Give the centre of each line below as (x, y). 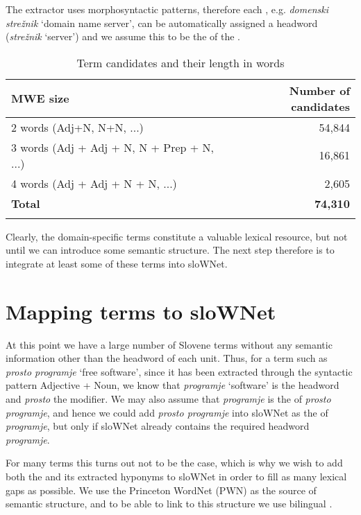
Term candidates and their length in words (180, 62)
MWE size (40, 98)
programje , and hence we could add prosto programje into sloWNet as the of (167, 412)
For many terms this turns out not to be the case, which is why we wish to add (174, 463)
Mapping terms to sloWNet (141, 311)
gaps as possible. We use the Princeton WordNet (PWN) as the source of (161, 490)
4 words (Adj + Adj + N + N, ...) (94, 183)
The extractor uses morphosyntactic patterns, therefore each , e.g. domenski (167, 9)
